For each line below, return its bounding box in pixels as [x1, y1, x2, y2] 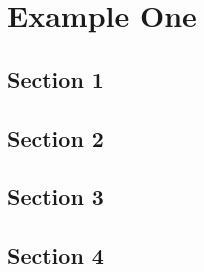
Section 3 [7, 181, 104, 212]
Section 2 [7, 122, 104, 153]
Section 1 [7, 63, 104, 94]
